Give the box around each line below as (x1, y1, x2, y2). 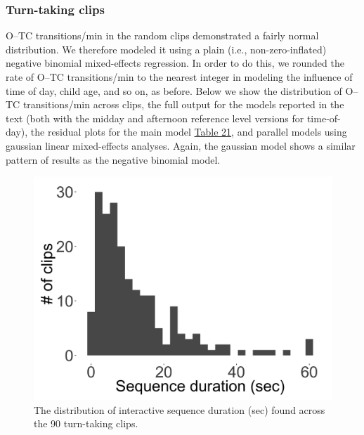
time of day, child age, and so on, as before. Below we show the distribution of (6, 83, 342, 98)
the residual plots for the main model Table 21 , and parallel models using (30, 124, 347, 139)
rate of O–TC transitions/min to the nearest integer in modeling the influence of (6, 70, 353, 84)
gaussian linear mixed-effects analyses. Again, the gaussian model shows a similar (6, 138, 356, 152)
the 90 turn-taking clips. (34, 416, 138, 431)
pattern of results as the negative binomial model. (6, 152, 221, 167)
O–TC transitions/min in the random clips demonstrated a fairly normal (6, 28, 319, 43)
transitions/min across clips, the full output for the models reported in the (22, 97, 344, 112)
